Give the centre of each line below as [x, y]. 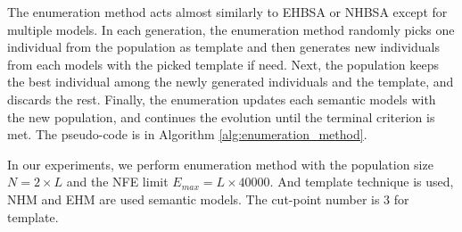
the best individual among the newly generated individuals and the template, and [231, 82]
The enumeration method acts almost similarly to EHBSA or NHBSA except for [227, 12]
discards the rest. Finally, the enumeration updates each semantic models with [222, 99]
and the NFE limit [117, 182]
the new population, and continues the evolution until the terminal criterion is [221, 116]
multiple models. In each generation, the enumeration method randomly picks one [231, 29]
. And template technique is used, [362, 182]
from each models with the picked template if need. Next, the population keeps [223, 64]
